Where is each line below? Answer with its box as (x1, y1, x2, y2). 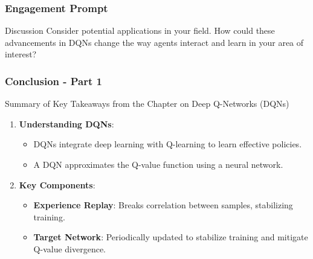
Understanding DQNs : (19, 117, 114, 130)
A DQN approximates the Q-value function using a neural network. (33, 158, 283, 170)
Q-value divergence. (33, 242, 106, 255)
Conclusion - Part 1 (5, 73, 103, 88)
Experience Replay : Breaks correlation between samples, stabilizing (33, 199, 293, 211)
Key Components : (19, 178, 95, 191)
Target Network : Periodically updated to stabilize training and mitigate (33, 231, 308, 243)
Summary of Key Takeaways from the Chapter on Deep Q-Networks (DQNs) (5, 97, 289, 110)
